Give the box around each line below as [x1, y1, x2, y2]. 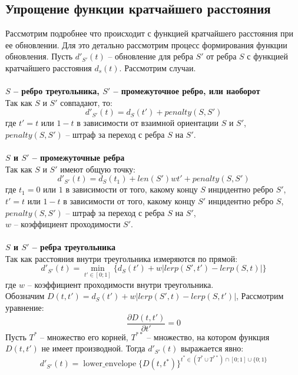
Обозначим [5, 290, 45, 302]
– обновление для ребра [108, 50, 193, 62]
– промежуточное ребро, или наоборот [113, 85, 260, 97]
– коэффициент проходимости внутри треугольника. [27, 278, 214, 290]
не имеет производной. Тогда [41, 342, 145, 354]
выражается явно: [180, 342, 244, 354]
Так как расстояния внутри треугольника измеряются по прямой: [5, 252, 238, 264]
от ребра [206, 50, 237, 62]
